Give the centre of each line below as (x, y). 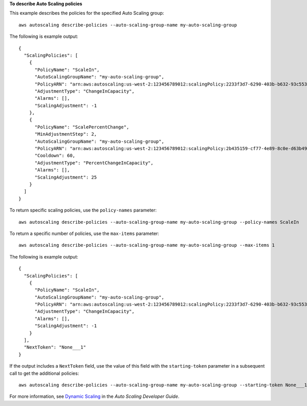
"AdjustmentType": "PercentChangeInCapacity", (94, 163)
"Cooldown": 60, (55, 156)
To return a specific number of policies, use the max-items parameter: (84, 233)
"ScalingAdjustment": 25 (66, 177)
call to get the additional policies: (44, 373)
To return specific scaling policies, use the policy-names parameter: (83, 210)
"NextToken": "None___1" (55, 347)
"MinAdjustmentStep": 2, (66, 134)
